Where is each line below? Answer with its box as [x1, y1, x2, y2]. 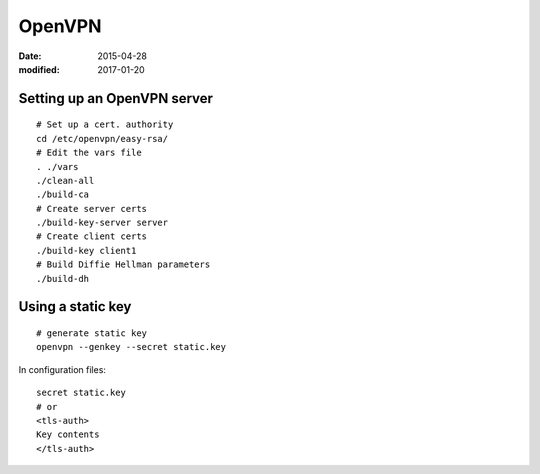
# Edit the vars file [36, 147, 142, 159]
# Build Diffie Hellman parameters [36, 259, 211, 270]
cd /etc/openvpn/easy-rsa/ [36, 133, 169, 144]
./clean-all [36, 175, 95, 186]
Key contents [36, 429, 100, 440]
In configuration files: [18, 363, 107, 375]
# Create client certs [36, 231, 148, 242]
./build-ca [36, 189, 90, 200]
